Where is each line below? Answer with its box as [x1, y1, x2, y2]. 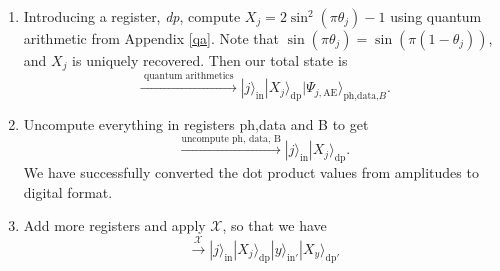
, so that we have [222, 215, 327, 236]
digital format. [23, 181, 113, 202]
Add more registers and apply [23, 215, 206, 236]
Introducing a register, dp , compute [23, 6, 241, 26]
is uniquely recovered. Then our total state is [72, 50, 348, 70]
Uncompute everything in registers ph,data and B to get [23, 114, 369, 135]
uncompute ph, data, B [181, 133, 281, 144]
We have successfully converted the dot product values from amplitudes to [23, 162, 479, 183]
